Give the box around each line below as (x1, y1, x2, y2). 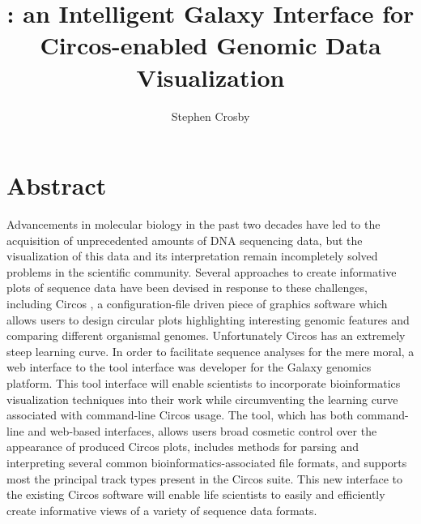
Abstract (6, 169, 107, 202)
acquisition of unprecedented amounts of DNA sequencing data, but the (6, 231, 363, 248)
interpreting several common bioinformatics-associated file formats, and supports (6, 453, 407, 470)
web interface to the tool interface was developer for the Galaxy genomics (6, 359, 372, 376)
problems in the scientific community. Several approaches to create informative (6, 263, 397, 280)
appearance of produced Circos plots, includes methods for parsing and (6, 438, 359, 455)
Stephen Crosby (171, 107, 250, 124)
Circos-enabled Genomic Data (40, 28, 381, 62)
